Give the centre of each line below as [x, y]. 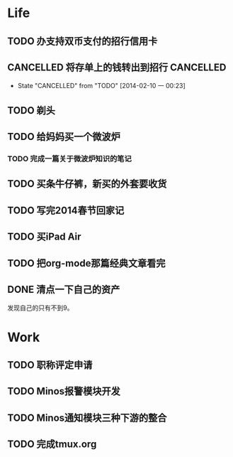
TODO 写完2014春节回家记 [66, 210]
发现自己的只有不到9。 [40, 308]
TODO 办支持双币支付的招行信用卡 [83, 41]
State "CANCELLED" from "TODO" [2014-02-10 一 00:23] [101, 86]
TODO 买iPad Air [44, 237]
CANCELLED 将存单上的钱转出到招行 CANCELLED [117, 67]
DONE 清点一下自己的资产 [64, 290]
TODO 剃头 [31, 111]
